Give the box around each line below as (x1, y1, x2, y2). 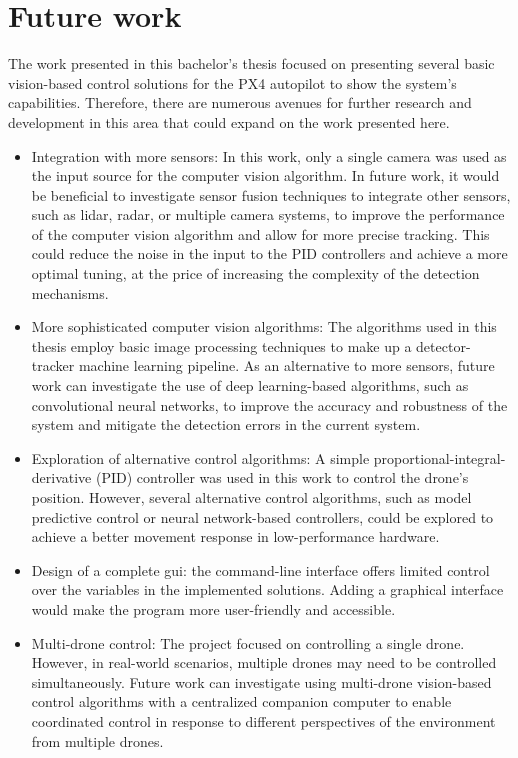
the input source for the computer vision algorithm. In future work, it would (31, 165, 500, 186)
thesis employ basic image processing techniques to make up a (31, 335, 412, 356)
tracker (31, 355, 75, 376)
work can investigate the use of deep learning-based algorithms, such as (31, 375, 469, 396)
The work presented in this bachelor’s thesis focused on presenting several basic (8, 53, 495, 74)
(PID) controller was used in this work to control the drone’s (96, 467, 469, 488)
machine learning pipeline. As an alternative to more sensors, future (78, 355, 495, 376)
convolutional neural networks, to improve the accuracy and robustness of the (31, 394, 508, 415)
